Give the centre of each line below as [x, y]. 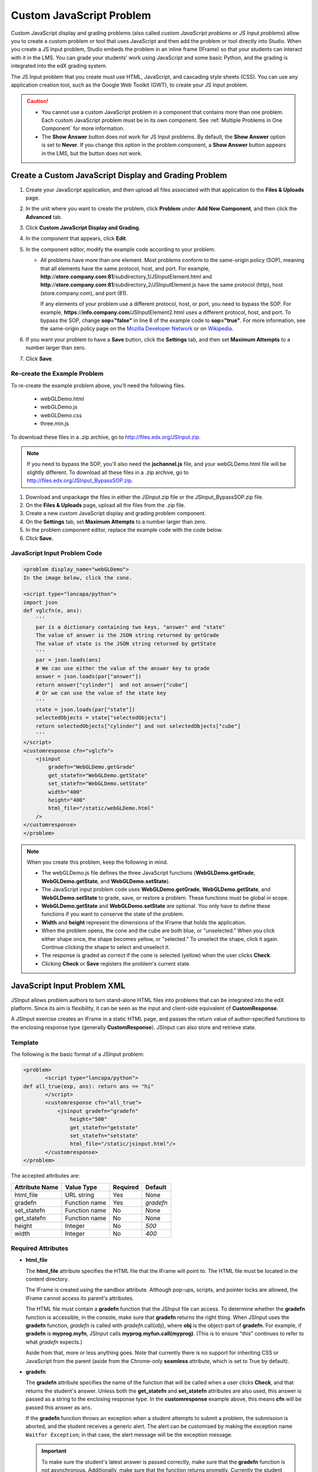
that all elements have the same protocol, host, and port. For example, [125, 268]
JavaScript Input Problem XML [68, 986]
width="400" [65, 792]
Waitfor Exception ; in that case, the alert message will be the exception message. [129, 1434]
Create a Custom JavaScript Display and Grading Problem [119, 176]
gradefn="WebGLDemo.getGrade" [92, 767]
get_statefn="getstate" [104, 1127]
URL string [79, 1195]
